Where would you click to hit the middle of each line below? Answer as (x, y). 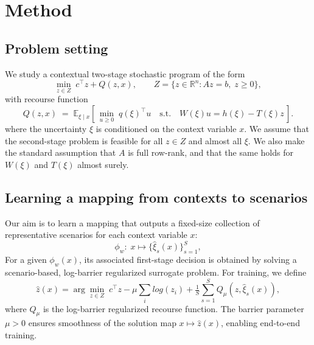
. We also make (276, 140)
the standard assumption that (61, 152)
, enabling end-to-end (260, 323)
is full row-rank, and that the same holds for (211, 152)
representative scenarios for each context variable (96, 235)
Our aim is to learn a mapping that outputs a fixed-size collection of (132, 222)
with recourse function (47, 99)
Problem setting (57, 48)
